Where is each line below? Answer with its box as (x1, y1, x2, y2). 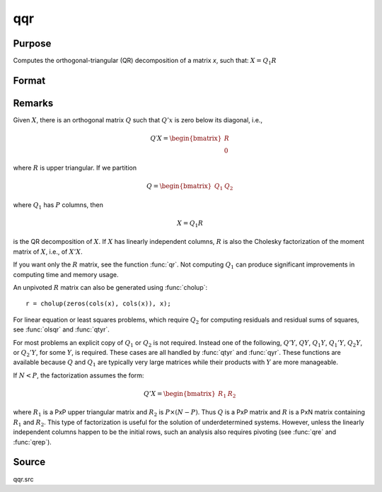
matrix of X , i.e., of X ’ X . (13, 247, 83, 256)
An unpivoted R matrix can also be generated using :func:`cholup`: (13, 283, 208, 291)
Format (13, 74, 46, 86)
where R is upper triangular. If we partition (13, 163, 137, 172)
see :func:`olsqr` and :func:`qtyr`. (13, 325, 110, 334)
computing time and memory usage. (13, 270, 119, 279)
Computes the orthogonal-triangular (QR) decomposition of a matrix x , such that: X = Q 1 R (13, 57, 277, 66)
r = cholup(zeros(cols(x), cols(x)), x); (25, 300, 171, 307)
